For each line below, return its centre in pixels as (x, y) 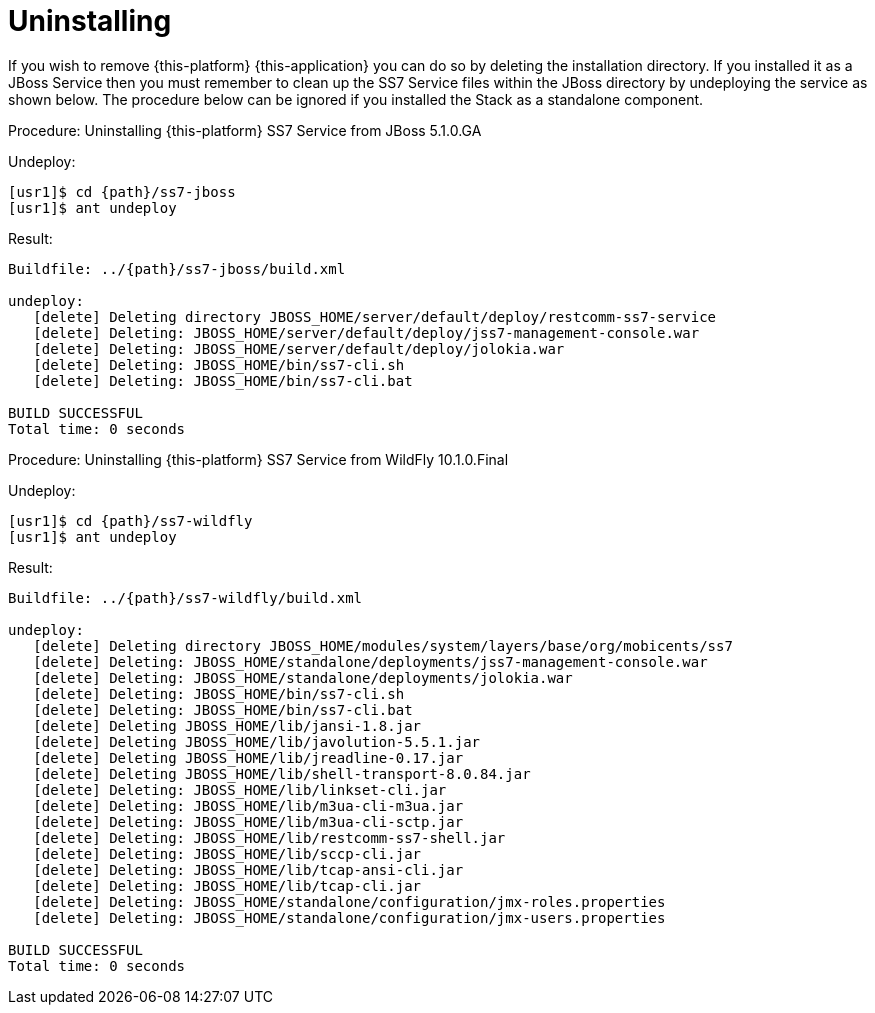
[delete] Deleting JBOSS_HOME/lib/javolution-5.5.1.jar (257, 741)
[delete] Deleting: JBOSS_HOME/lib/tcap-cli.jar (227, 885)
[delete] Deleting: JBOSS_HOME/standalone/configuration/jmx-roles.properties (349, 901)
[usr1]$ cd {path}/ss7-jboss (122, 191)
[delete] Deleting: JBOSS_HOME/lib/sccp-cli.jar (227, 853)
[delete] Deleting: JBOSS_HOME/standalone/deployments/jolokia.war (303, 677)
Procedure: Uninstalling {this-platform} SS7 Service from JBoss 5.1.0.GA (245, 130)
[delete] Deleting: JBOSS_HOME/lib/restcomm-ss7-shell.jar (269, 837)
